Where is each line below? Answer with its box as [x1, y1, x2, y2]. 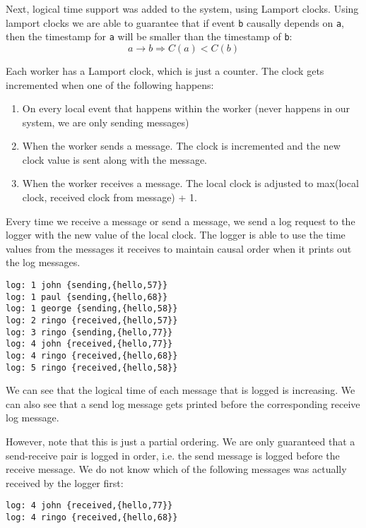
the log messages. [6, 255, 81, 270]
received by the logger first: [6, 475, 124, 490]
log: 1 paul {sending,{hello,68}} [6, 292, 168, 302]
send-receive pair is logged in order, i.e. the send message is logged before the [6, 448, 340, 462]
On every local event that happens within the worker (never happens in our [22, 101, 350, 116]
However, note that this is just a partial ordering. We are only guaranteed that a [6, 434, 355, 449]
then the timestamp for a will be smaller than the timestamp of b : [6, 29, 293, 44]
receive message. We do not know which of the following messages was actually [6, 462, 347, 476]
